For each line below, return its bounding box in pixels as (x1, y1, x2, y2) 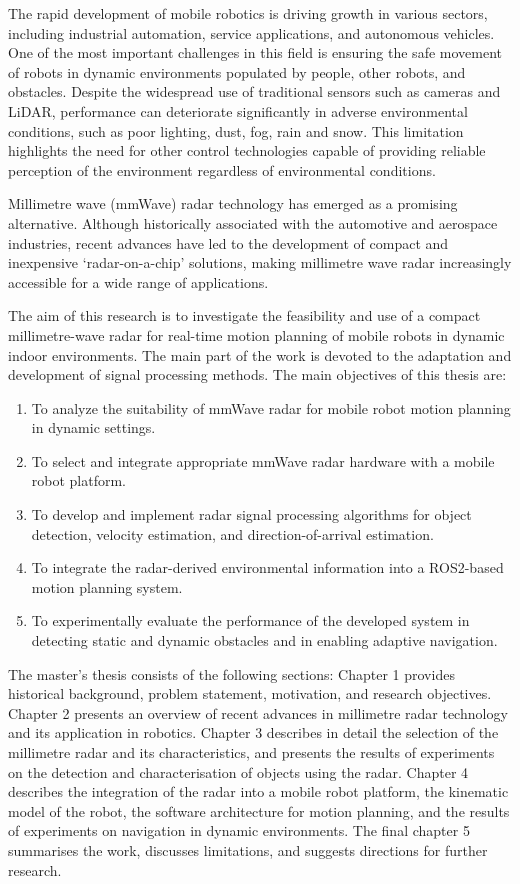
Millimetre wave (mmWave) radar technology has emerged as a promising (8, 193, 458, 214)
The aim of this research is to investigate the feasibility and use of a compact (8, 305, 481, 326)
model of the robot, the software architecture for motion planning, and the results (8, 800, 510, 821)
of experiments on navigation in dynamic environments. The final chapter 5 (8, 820, 470, 841)
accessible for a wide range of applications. (8, 271, 269, 292)
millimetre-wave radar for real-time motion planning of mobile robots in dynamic (8, 324, 505, 345)
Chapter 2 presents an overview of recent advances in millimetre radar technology (8, 702, 508, 723)
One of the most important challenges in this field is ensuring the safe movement (8, 42, 503, 63)
